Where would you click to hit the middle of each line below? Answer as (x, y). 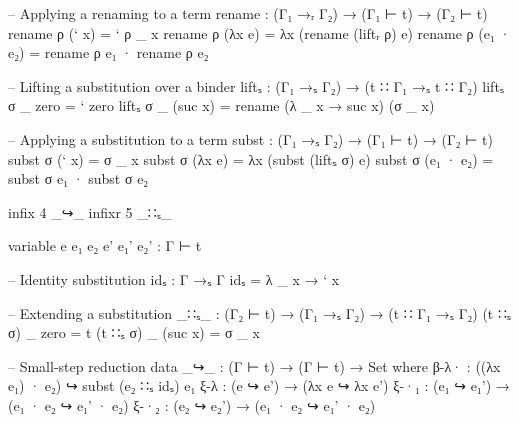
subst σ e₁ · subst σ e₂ (78, 178)
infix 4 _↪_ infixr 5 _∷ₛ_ (90, 211)
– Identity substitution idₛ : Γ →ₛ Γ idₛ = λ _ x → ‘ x (174, 278)
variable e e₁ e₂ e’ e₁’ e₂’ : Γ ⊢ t (105, 245)
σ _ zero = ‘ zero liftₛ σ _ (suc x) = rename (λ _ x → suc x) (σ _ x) (221, 105)
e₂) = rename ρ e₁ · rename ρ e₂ (108, 52)
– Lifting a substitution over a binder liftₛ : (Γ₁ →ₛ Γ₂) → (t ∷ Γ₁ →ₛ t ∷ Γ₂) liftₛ (256, 85)
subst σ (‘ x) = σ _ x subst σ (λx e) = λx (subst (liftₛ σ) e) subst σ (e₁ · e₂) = (251, 158)
